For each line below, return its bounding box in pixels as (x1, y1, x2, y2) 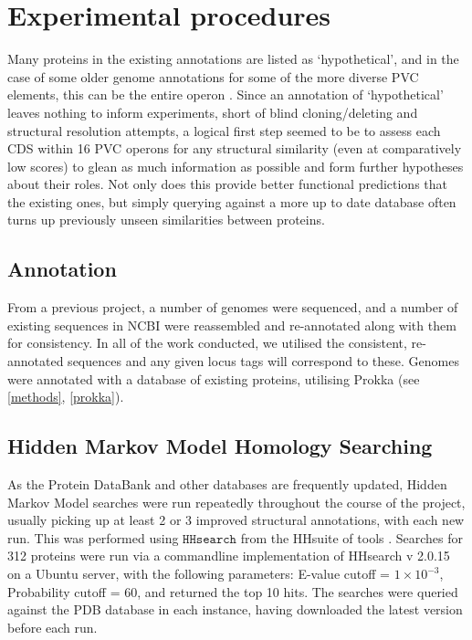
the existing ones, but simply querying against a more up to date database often (7, 192, 456, 211)
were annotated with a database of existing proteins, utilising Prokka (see (7, 369, 420, 388)
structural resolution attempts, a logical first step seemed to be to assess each (7, 121, 441, 140)
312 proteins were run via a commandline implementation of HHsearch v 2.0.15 (7, 546, 450, 565)
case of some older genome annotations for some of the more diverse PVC (7, 67, 419, 86)
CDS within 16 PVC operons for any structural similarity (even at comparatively (7, 139, 462, 158)
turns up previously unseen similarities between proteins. (7, 210, 325, 229)
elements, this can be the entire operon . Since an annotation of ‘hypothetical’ (7, 85, 444, 104)
